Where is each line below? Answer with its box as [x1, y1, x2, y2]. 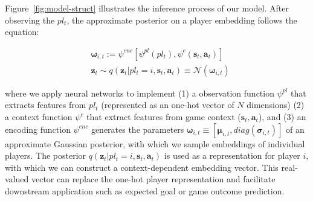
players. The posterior [5, 149, 86, 162]
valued [5, 173, 29, 185]
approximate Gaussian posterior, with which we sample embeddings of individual [5, 137, 305, 150]
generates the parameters [91, 123, 184, 135]
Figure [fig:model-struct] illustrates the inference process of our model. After [5, 2, 289, 14]
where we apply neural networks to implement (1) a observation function [5, 86, 274, 99]
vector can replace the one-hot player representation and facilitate [31, 173, 276, 185]
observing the [5, 13, 55, 26]
